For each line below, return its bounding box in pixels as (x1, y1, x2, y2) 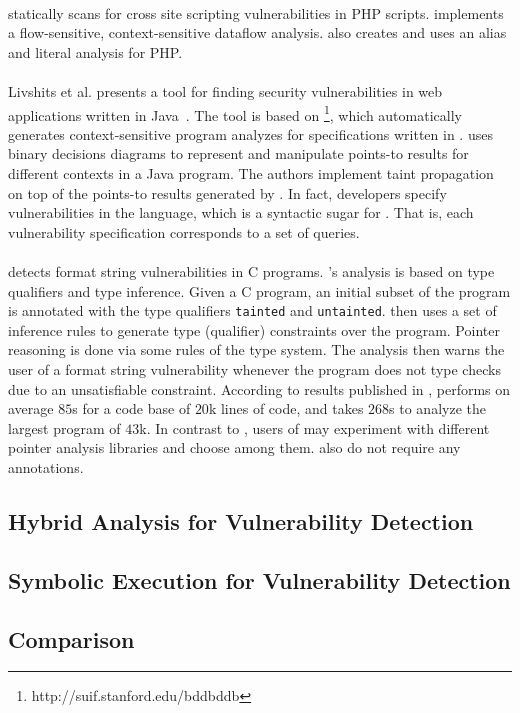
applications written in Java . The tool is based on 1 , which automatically (8, 101, 462, 125)
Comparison (8, 623, 135, 654)
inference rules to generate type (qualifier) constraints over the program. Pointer (8, 319, 500, 340)
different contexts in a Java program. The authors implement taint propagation (8, 163, 494, 183)
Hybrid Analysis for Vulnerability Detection (8, 505, 474, 536)
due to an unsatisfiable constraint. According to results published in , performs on (8, 378, 511, 399)
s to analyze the (389, 398, 486, 419)
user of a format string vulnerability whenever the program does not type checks (8, 359, 501, 379)
